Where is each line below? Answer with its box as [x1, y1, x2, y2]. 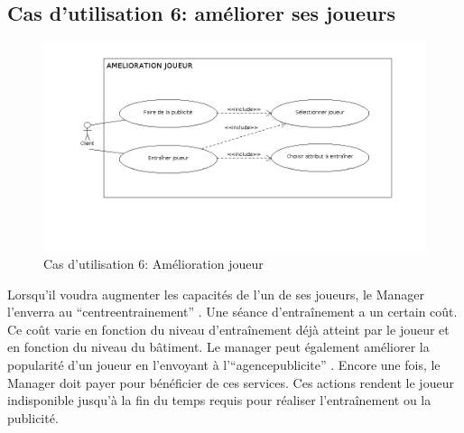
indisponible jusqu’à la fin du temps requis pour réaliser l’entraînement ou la [7, 391, 432, 410]
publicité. [7, 408, 59, 427]
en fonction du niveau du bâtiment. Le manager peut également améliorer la [7, 337, 430, 356]
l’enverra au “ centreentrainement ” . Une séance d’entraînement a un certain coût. [7, 302, 458, 321]
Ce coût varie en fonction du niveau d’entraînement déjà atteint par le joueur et [7, 319, 450, 338]
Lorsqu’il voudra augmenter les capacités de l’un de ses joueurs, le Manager [7, 284, 425, 303]
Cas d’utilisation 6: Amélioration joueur [43, 254, 264, 273]
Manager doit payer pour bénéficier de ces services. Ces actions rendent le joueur [7, 373, 454, 392]
